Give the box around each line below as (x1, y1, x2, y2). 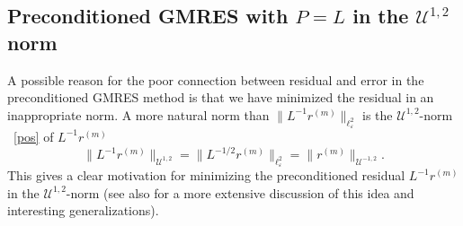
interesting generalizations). (7, 201, 159, 220)
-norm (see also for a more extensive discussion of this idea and (66, 183, 414, 202)
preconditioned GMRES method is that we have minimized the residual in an (7, 88, 434, 107)
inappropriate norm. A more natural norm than (7, 105, 270, 124)
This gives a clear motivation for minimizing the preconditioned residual (7, 166, 405, 185)
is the (362, 105, 393, 124)
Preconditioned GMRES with (7, 2, 289, 30)
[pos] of (13, 126, 54, 145)
